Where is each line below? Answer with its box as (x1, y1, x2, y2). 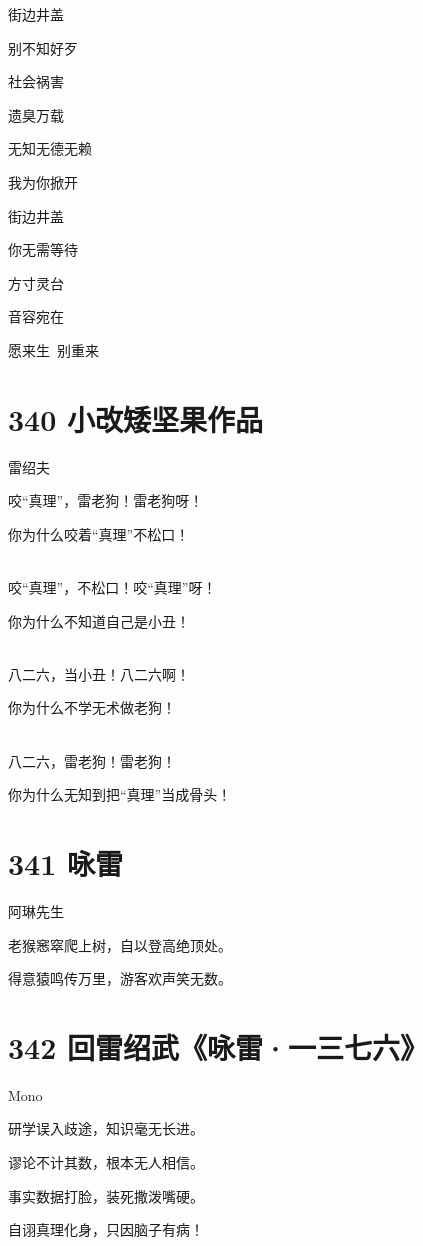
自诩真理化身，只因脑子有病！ (8, 1219, 204, 1240)
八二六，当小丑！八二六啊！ (8, 663, 190, 684)
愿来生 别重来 (8, 339, 99, 360)
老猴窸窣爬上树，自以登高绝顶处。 (8, 934, 232, 955)
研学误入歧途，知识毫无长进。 (8, 1118, 204, 1139)
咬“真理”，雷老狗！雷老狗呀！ (8, 490, 204, 511)
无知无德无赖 (8, 138, 92, 159)
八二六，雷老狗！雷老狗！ (8, 750, 176, 771)
